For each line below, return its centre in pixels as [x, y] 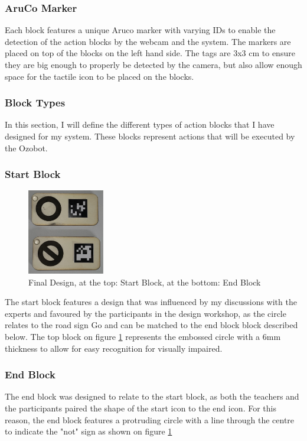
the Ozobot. [26, 147]
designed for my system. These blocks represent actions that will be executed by [150, 136]
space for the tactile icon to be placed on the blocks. [99, 76]
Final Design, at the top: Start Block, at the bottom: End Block [145, 282]
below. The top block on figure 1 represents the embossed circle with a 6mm [143, 337]
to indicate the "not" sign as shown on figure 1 [89, 431]
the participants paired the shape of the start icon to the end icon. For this [141, 408]
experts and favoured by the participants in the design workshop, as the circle [146, 313]
